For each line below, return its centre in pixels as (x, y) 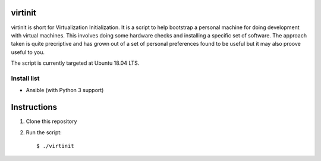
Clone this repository (51, 121)
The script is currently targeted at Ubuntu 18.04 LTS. (75, 63)
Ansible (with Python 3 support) (65, 90)
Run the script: (44, 132)
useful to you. (28, 52)
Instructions (34, 107)
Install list (25, 78)
